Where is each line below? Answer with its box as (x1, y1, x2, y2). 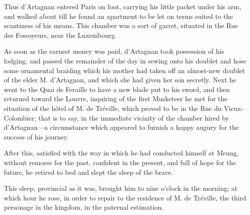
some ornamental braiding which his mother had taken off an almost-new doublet (4, 65, 245, 75)
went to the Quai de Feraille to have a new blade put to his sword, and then (4, 84, 230, 94)
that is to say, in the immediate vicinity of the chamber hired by (38, 112, 229, 123)
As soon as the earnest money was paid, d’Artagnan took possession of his (4, 46, 224, 56)
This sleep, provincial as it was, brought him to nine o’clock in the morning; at (4, 183, 238, 193)
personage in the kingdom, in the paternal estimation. (4, 202, 164, 212)
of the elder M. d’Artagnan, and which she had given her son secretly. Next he (4, 75, 236, 85)
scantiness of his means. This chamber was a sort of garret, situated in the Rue (4, 20, 238, 31)
